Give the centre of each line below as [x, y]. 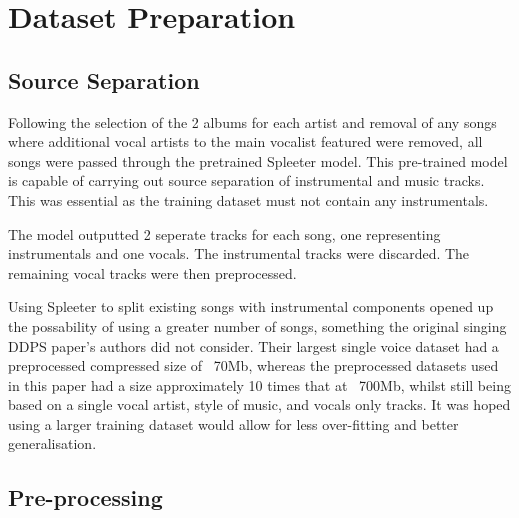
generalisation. [52, 443]
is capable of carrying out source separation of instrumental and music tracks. [246, 180]
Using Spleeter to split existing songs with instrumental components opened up [251, 306]
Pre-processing [85, 497]
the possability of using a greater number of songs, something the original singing [257, 325]
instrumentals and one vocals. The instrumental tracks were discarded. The [239, 253]
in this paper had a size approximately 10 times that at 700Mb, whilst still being [259, 384]
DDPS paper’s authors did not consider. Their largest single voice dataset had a [253, 345]
